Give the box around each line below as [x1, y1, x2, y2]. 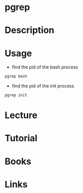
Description [4, 25, 54, 36]
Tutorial [4, 133, 38, 144]
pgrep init [4, 92, 27, 98]
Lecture [4, 110, 38, 121]
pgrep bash [4, 74, 27, 79]
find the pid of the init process [11, 83, 74, 89]
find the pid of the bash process [11, 64, 78, 70]
